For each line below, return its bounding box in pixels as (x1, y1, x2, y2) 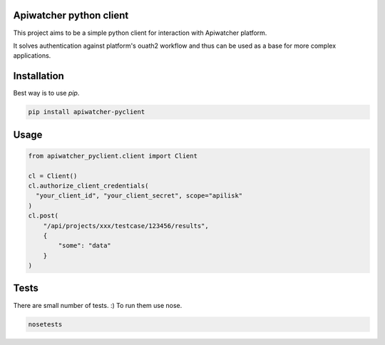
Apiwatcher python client (13, 9, 129, 21)
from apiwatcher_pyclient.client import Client (28, 152, 197, 160)
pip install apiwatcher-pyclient (28, 108, 145, 116)
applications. (13, 51, 51, 60)
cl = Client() (28, 172, 78, 180)
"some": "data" (58, 242, 112, 249)
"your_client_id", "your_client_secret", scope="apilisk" (36, 192, 243, 200)
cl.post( (28, 212, 59, 220)
